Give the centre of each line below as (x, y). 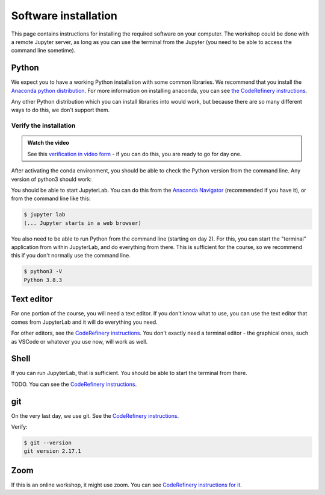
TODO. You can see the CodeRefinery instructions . (74, 384)
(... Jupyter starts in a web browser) (82, 223)
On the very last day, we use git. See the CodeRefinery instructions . (95, 415)
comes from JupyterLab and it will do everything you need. (84, 322)
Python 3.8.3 (43, 280)
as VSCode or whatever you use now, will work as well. (79, 341)
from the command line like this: (51, 198)
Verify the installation (43, 125)
